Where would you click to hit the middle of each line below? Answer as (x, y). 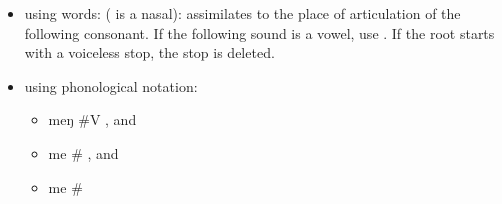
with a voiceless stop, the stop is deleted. (149, 52)
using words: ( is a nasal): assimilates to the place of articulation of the (242, 13)
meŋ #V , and (92, 119)
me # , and (83, 152)
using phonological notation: (111, 85)
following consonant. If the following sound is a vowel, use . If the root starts (259, 32)
